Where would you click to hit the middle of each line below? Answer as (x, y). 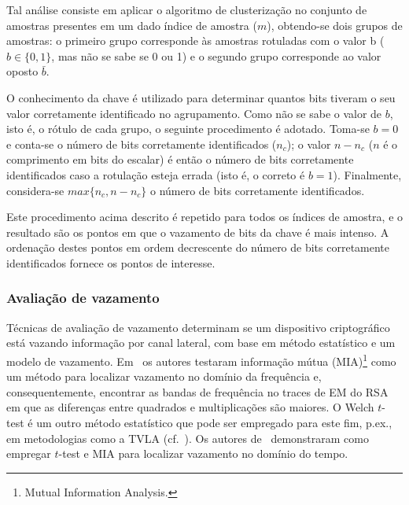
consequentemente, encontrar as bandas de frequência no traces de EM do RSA (197, 391)
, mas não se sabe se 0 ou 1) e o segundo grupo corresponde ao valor (216, 55)
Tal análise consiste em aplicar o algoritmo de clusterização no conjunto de (187, 9)
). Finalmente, (367, 174)
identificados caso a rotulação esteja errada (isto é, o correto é (156, 174)
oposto (22, 71)
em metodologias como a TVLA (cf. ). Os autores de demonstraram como (188, 438)
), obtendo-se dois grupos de (335, 25)
